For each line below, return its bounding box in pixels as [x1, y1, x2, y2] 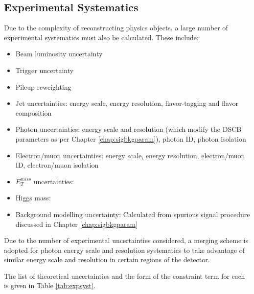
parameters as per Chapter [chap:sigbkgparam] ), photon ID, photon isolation [15, 133, 246, 144]
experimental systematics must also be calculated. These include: [4, 32, 199, 42]
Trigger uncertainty [15, 65, 74, 75]
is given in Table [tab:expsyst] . [4, 280, 95, 291]
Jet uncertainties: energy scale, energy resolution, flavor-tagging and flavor [15, 98, 239, 108]
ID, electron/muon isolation [15, 160, 99, 170]
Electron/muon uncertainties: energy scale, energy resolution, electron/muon [15, 150, 245, 160]
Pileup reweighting [15, 81, 71, 92]
